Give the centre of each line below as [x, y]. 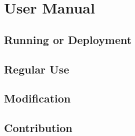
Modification [37, 98]
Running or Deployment [68, 39]
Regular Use [37, 69]
